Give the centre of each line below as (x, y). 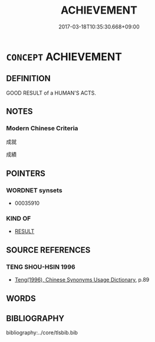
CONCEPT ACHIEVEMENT (64, 57)
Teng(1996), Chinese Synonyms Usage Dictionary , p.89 (82, 280)
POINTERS (26, 173)
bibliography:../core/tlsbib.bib (42, 333)
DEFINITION (29, 78)
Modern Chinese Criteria (42, 128)
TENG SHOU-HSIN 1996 (41, 267)
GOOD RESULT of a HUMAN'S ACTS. (51, 93)
